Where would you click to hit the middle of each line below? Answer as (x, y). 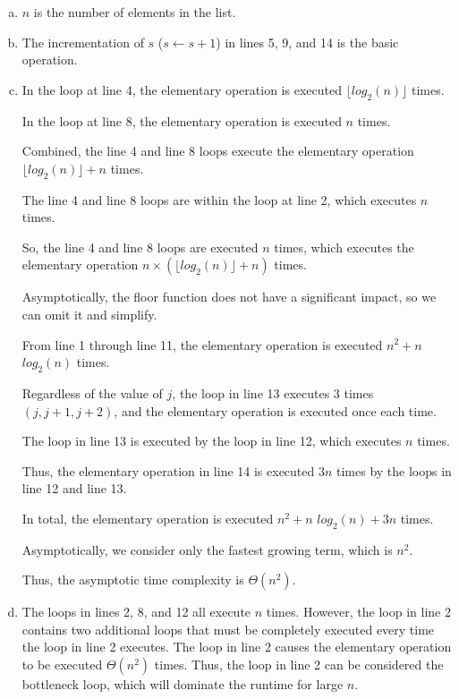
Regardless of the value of (92, 392)
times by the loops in (394, 470)
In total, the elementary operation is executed (148, 518)
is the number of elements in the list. (135, 12)
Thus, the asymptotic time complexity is (133, 580)
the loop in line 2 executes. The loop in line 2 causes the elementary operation (237, 647)
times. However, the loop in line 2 (358, 612)
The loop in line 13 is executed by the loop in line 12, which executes (212, 441)
